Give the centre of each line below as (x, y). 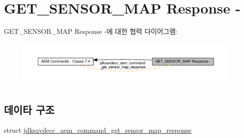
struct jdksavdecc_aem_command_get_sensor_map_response (98, 130)
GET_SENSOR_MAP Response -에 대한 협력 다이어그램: (91, 31)
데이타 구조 (29, 109)
